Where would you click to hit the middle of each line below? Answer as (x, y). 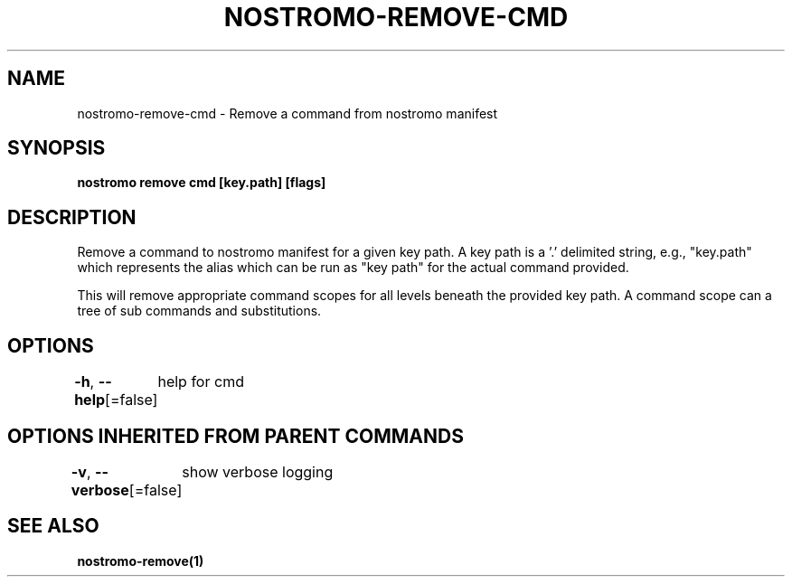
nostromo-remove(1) (141, 560)
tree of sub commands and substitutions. (199, 311)
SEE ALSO (53, 526)
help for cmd (201, 382)
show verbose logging (258, 471)
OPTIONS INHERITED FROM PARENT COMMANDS (236, 436)
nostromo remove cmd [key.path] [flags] (202, 183)
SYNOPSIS (57, 148)
